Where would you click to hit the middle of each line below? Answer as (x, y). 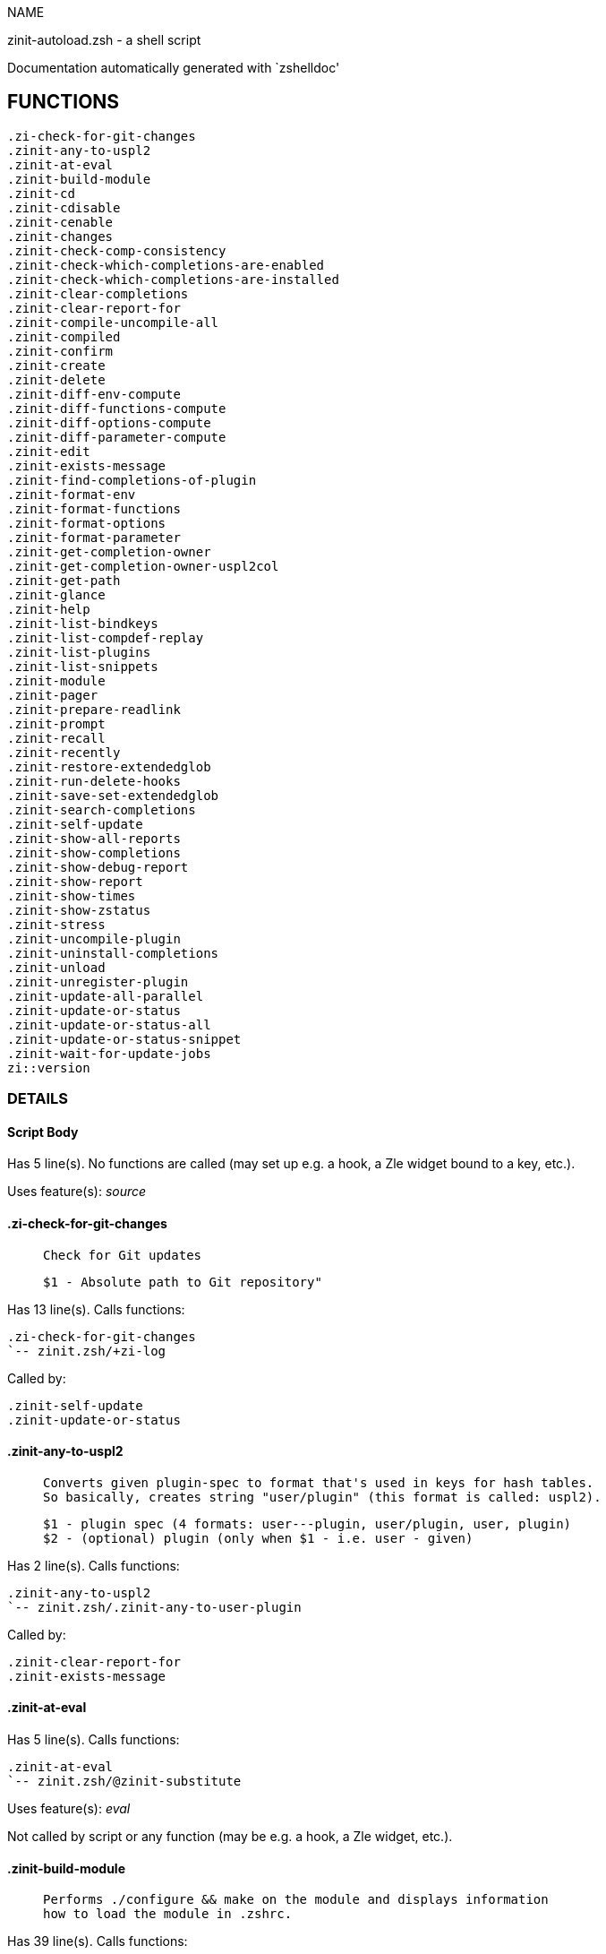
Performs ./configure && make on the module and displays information (296, 1900)
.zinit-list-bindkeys (83, 623)
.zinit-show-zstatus (79, 910)
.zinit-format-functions (94, 508)
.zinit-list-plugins (79, 652)
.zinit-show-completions (94, 852)
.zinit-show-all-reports (94, 838)
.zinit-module (56, 680)
